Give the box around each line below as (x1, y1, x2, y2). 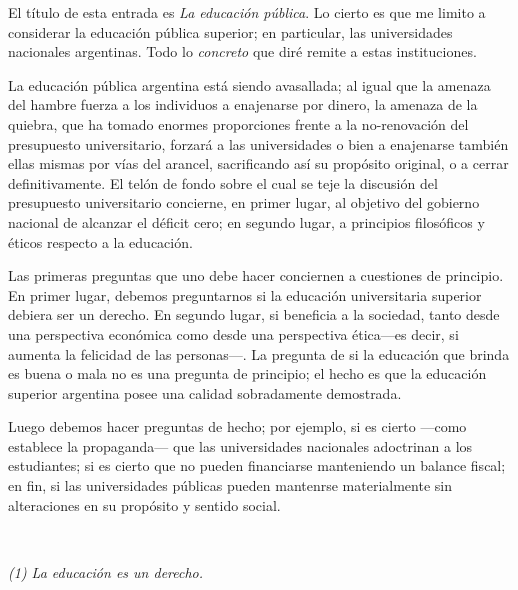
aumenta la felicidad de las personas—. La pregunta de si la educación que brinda (8, 343, 510, 364)
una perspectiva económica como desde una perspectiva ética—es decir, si (8, 323, 459, 344)
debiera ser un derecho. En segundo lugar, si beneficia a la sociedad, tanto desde (8, 304, 500, 325)
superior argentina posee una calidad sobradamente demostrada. (8, 382, 402, 403)
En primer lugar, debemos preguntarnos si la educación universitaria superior (8, 284, 482, 305)
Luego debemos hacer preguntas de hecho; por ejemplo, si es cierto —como (8, 416, 467, 437)
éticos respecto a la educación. (8, 231, 193, 252)
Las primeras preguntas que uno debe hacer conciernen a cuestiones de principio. (8, 265, 504, 286)
